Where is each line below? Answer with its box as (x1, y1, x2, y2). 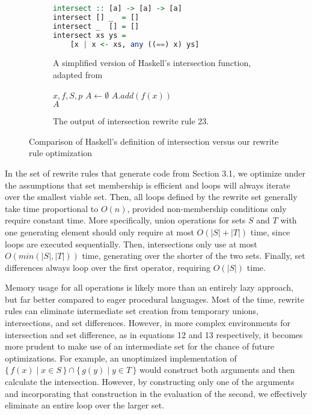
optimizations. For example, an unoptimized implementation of (5, 351, 237, 364)
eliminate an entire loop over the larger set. (5, 399, 165, 411)
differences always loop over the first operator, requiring (5, 261, 210, 273)
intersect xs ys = (53, 31, 126, 40)
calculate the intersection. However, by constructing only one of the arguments (5, 375, 295, 388)
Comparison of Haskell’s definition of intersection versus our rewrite (29, 135, 279, 147)
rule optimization (29, 147, 93, 159)
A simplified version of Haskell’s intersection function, (53, 56, 251, 69)
